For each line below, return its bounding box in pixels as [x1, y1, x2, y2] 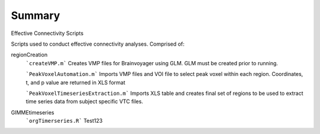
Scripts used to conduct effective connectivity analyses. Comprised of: [11, 40, 185, 47]
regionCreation [11, 51, 47, 59]
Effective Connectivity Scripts [11, 30, 84, 37]
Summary [11, 9, 60, 22]
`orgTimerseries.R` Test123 [25, 117, 103, 125]
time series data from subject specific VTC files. [25, 98, 143, 105]
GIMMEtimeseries [11, 109, 55, 116]
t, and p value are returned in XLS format [25, 79, 126, 86]
